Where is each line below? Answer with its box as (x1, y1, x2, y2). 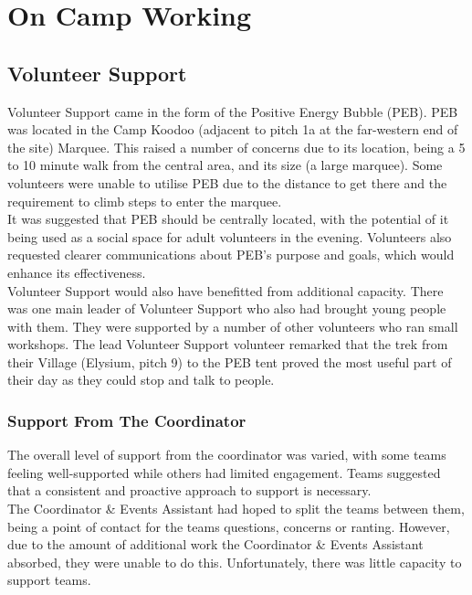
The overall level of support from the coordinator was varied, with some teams (7, 445, 446, 464)
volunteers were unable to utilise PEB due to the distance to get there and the (7, 173, 447, 192)
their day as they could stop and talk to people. (7, 370, 275, 389)
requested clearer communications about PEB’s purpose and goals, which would (7, 245, 455, 264)
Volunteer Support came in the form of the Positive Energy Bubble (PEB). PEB (7, 101, 458, 121)
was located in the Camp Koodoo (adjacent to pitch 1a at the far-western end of (7, 120, 458, 139)
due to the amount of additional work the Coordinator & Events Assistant (7, 535, 424, 554)
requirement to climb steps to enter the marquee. (7, 191, 282, 210)
